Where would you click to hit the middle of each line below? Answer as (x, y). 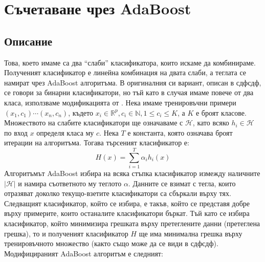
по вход (16, 132)
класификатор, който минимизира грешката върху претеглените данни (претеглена (132, 223)
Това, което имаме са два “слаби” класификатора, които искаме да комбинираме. (130, 62)
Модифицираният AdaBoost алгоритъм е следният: (84, 253)
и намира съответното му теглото (70, 183)
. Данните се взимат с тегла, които (182, 183)
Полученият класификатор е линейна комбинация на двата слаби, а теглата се (125, 72)
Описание (28, 41)
